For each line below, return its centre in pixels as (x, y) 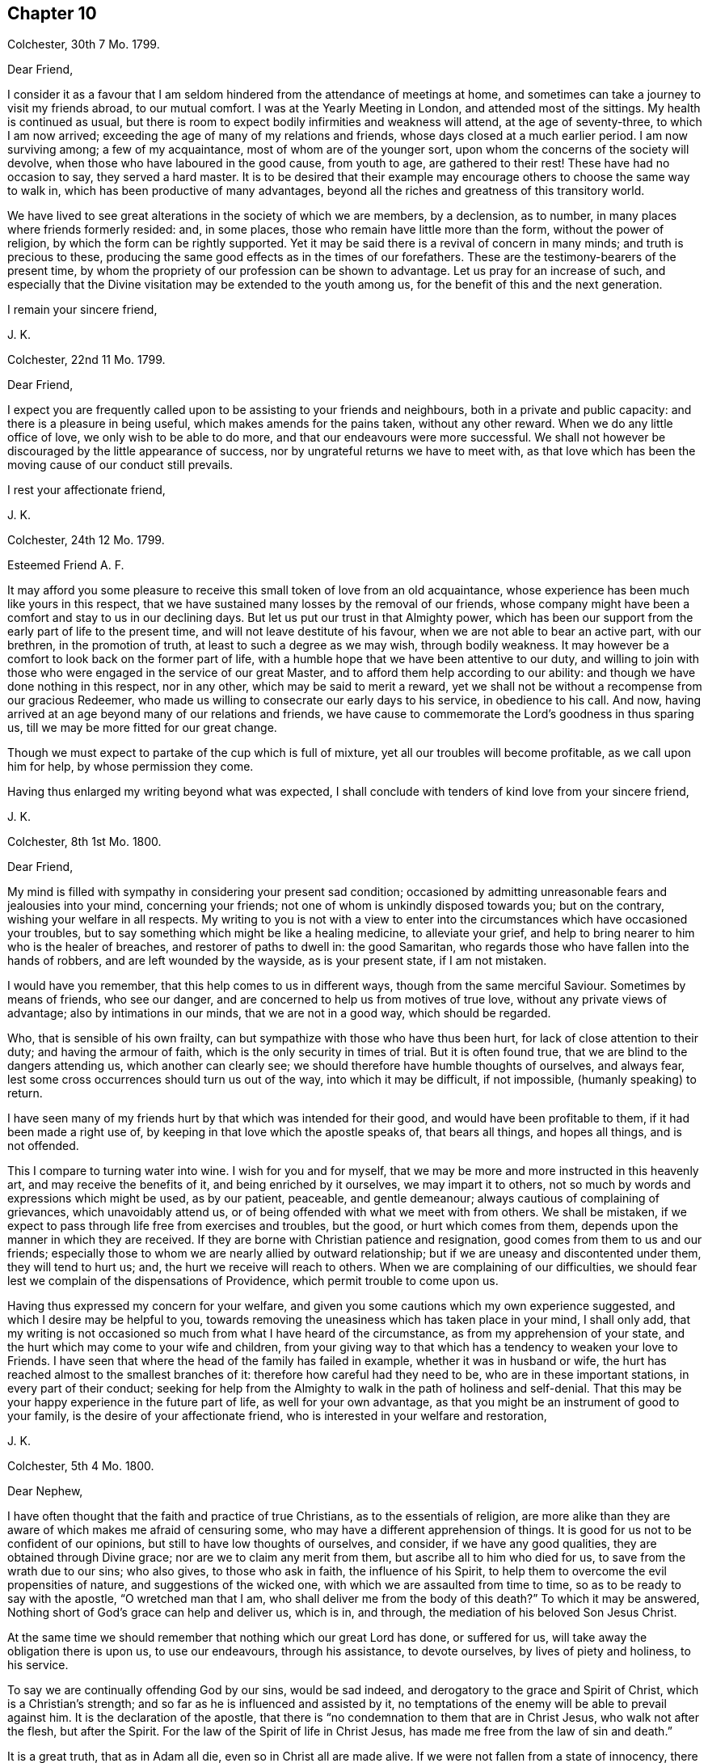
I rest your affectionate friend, (86, 490)
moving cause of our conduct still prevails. (120, 465)
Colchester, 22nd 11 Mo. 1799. (86, 360)
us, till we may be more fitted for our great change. (142, 728)
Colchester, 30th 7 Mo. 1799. (84, 44)
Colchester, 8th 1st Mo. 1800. (84, 842)
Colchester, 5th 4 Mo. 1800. (81, 1466)
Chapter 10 (52, 13)
